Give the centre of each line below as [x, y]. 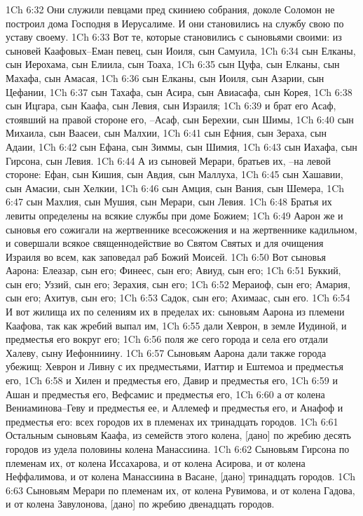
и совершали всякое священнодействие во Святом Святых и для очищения [165, 243]
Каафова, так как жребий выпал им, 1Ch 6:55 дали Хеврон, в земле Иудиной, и [176, 325]
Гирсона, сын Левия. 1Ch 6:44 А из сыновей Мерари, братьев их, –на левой [168, 160]
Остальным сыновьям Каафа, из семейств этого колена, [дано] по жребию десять [178, 435]
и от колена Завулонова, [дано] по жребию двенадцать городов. [140, 504]
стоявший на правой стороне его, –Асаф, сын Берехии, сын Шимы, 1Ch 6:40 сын [180, 119]
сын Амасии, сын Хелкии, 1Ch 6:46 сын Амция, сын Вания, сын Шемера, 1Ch [175, 188]
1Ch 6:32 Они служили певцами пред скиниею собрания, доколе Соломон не [170, 9]
